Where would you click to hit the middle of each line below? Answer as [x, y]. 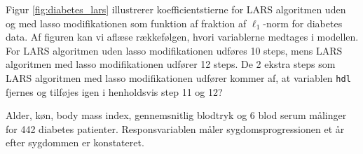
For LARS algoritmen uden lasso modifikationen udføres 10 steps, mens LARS [174, 50]
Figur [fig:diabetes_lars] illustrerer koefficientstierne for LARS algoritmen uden [176, 9]
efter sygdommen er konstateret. [75, 142]
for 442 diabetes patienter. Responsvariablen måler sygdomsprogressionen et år [175, 128]
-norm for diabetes [303, 23]
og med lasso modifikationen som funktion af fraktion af [126, 23]
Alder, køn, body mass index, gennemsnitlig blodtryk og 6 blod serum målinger [176, 115]
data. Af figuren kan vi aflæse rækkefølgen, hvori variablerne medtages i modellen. [182, 37]
